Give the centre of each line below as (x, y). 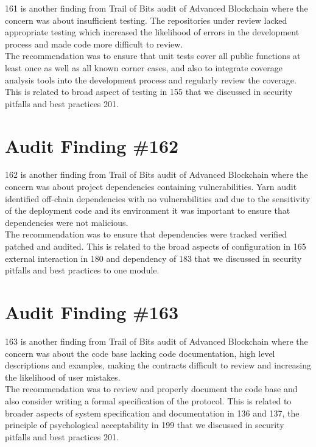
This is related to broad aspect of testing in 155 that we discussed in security (149, 92)
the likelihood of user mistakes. (63, 377)
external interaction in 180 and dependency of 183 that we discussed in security (153, 258)
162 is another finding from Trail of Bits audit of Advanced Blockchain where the (156, 174)
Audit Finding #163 (92, 312)
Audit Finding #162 (92, 145)
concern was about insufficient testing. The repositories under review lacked (146, 20)
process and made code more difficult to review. (94, 44)
